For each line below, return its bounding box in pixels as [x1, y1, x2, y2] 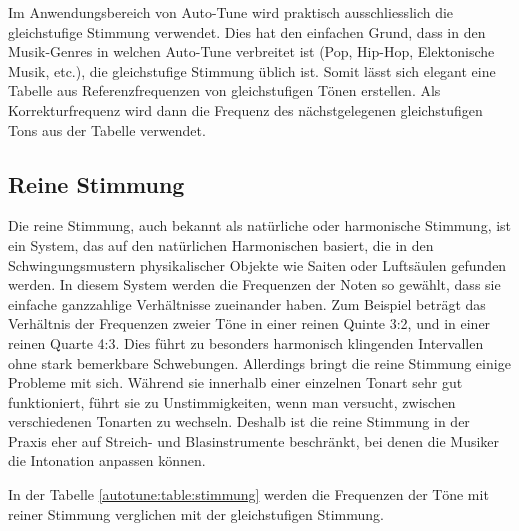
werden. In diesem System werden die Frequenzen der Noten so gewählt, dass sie [8, 274, 501, 295]
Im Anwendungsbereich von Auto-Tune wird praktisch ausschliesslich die [8, 2, 454, 22]
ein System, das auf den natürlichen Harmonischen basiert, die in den [8, 234, 434, 255]
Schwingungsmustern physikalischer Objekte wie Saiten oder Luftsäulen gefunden [8, 254, 507, 275]
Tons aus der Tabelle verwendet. [8, 119, 206, 140]
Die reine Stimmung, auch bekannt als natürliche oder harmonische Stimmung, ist [8, 215, 512, 236]
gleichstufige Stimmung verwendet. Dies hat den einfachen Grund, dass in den [8, 21, 486, 42]
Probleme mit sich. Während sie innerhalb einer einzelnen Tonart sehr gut [8, 372, 463, 393]
